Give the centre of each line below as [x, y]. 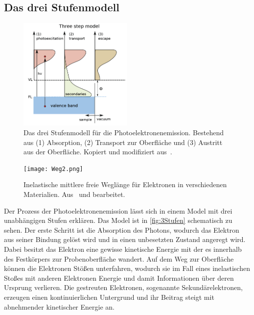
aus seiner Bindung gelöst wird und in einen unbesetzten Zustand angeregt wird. [125, 239]
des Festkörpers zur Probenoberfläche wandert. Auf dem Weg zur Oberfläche [119, 258]
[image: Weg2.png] [53, 169]
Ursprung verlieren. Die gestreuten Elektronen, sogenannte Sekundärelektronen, [123, 287]
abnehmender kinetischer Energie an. [59, 306]
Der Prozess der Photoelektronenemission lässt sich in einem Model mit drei [118, 210]
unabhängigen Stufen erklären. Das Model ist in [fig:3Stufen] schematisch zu [118, 220]
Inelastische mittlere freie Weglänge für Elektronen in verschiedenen [125, 184]
